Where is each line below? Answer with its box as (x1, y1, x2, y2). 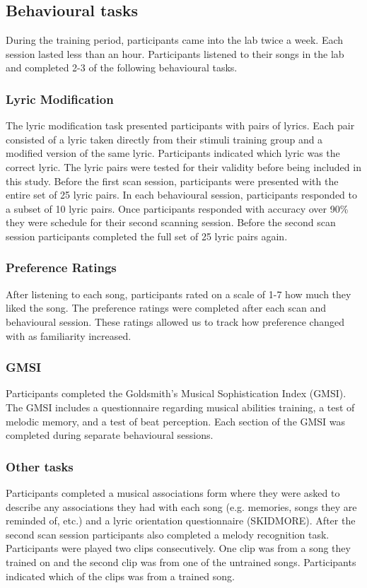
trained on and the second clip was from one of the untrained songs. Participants (6, 554, 356, 569)
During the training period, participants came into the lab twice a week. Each (6, 33, 344, 47)
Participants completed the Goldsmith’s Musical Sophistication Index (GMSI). (6, 386, 346, 401)
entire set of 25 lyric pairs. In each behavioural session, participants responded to (6, 187, 357, 202)
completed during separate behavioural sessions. (6, 428, 214, 442)
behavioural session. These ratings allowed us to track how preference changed (6, 314, 344, 329)
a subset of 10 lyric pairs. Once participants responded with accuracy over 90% (6, 201, 349, 216)
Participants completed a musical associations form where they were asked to (6, 485, 340, 500)
